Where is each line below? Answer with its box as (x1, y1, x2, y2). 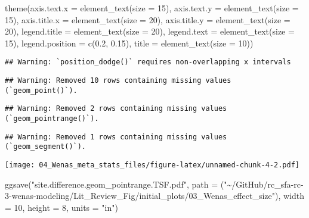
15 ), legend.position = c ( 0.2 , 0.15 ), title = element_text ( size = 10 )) (5, 36, 254, 49)
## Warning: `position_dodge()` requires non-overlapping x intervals (5, 58, 291, 67)
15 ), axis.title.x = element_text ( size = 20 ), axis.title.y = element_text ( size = (5, 13, 291, 26)
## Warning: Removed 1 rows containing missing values (5, 132, 227, 141)
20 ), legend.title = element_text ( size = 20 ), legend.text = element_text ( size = (5, 25, 295, 38)
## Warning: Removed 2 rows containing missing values (5, 104, 227, 113)
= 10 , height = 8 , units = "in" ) (5, 201, 118, 213)
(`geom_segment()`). (5, 142, 86, 151)
